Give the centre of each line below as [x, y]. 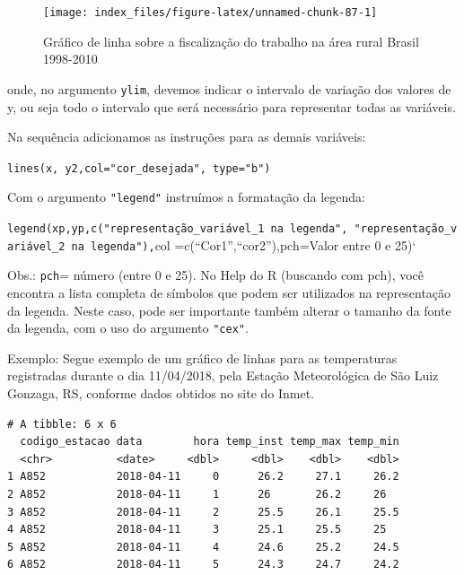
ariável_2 [36, 246]
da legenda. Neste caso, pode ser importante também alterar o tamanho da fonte [229, 310]
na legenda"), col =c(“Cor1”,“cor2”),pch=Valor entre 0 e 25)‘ [244, 244]
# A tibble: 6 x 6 [62, 424]
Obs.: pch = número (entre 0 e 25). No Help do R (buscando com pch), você [216, 275]
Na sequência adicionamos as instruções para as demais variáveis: [187, 137]
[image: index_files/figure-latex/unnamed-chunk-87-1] [210, 13]
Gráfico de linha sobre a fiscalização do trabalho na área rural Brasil [231, 41]
